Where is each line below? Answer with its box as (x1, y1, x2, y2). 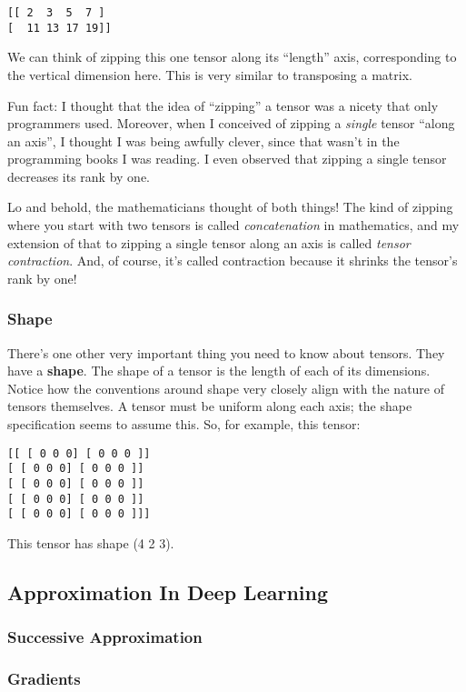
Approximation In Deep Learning (7, 577, 329, 606)
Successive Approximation (7, 626, 203, 648)
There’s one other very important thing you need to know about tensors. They (7, 343, 445, 362)
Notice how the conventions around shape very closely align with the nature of (7, 378, 445, 397)
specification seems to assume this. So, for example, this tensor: (7, 415, 361, 434)
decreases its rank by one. (7, 166, 151, 186)
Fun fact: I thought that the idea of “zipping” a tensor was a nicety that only (7, 95, 439, 115)
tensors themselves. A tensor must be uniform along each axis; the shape (7, 396, 412, 416)
